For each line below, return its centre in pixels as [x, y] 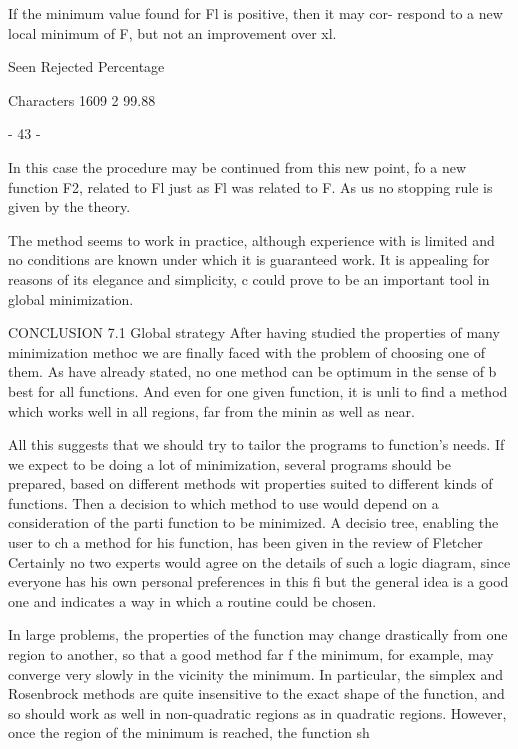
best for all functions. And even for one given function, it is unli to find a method [258, 390]
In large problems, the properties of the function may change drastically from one [258, 634]
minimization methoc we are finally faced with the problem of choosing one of [246, 351]
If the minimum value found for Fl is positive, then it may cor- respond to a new [255, 13]
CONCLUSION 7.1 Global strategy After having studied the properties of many [254, 332]
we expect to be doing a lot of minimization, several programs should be [229, 463]
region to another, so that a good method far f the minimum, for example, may [251, 654]
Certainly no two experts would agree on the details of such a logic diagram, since [259, 561]
